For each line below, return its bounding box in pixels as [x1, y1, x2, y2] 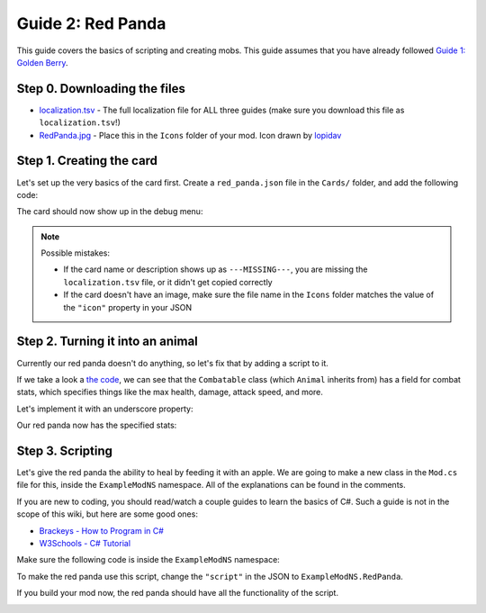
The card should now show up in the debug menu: [16, 206, 203, 217]
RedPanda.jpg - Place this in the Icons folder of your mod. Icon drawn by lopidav [39, 130, 342, 140]
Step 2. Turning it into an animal [16, 334, 198, 349]
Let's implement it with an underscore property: [16, 403, 193, 414]
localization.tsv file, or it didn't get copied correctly [63, 276, 274, 287]
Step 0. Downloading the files [16, 81, 186, 96]
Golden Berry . [16, 57, 68, 68]
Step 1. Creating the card [16, 153, 157, 168]
